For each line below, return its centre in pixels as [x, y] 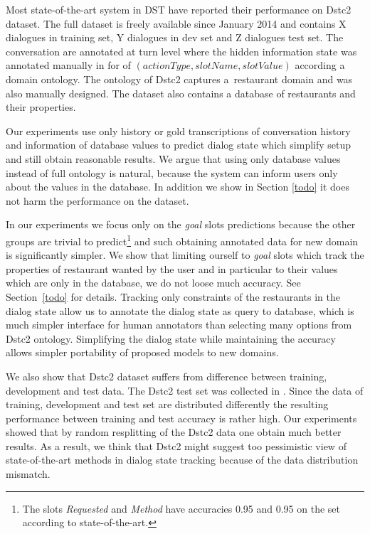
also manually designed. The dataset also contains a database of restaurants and [181, 93]
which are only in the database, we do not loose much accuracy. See [153, 283]
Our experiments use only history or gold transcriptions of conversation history [178, 130]
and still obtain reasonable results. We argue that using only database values [173, 158]
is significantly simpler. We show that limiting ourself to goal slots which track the [185, 255]
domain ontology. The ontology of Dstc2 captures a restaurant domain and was [179, 79]
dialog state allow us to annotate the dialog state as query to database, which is [180, 310]
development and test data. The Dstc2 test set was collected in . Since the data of [185, 390]
